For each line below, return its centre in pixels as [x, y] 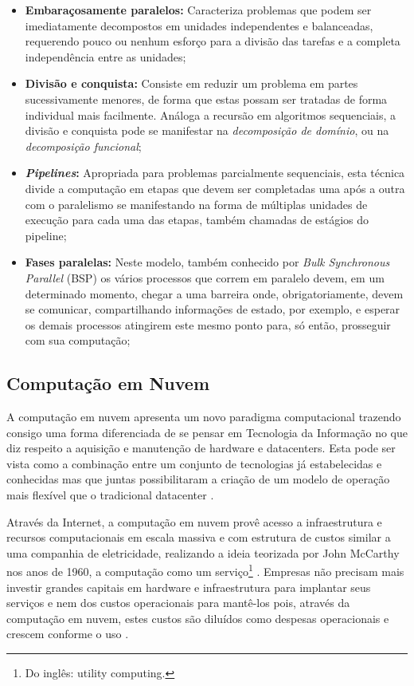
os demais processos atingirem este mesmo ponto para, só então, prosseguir [208, 324]
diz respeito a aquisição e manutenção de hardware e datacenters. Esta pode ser [201, 448]
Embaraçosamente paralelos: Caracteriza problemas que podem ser [198, 10]
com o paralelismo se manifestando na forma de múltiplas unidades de [196, 204]
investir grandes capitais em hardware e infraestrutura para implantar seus [189, 587]
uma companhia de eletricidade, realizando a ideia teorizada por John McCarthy [203, 552]
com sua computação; [78, 340]
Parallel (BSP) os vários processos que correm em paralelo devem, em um [205, 277]
